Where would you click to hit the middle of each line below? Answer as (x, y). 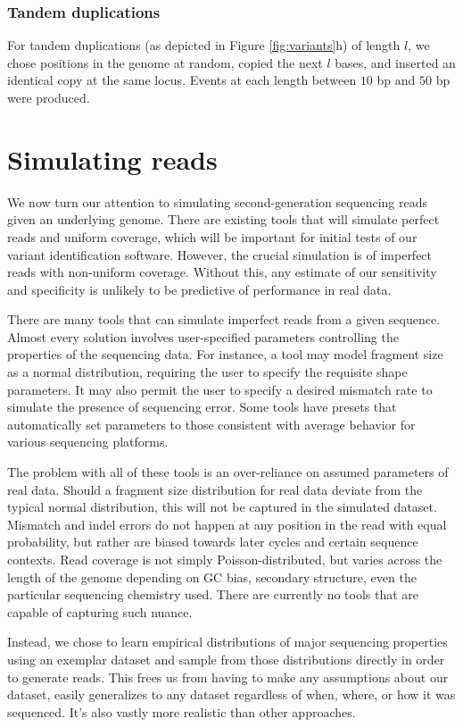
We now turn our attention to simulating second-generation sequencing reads (218, 201)
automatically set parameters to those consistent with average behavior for (211, 424)
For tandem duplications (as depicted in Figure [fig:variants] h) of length (204, 45)
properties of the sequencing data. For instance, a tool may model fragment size (225, 354)
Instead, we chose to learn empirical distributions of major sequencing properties (227, 642)
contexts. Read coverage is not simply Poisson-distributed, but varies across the (225, 559)
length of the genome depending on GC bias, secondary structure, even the (212, 577)
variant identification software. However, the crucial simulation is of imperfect (220, 254)
